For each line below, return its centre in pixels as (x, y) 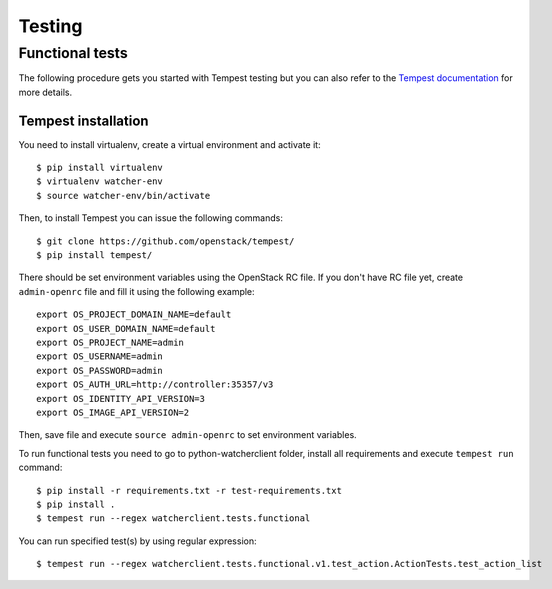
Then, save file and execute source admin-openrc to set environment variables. (187, 435)
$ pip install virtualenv (100, 168)
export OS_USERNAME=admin (100, 356)
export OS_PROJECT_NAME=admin (110, 342)
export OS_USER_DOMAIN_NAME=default (126, 328)
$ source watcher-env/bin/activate (123, 195)
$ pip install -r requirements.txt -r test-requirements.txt (189, 490)
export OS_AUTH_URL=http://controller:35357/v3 (155, 384)
